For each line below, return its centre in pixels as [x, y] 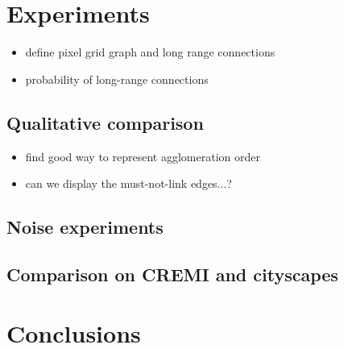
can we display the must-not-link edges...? [128, 183]
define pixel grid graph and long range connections [150, 52]
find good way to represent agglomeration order [143, 156]
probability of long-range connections [117, 79]
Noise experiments [85, 227]
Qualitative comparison [105, 122]
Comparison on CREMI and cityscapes [172, 274]
